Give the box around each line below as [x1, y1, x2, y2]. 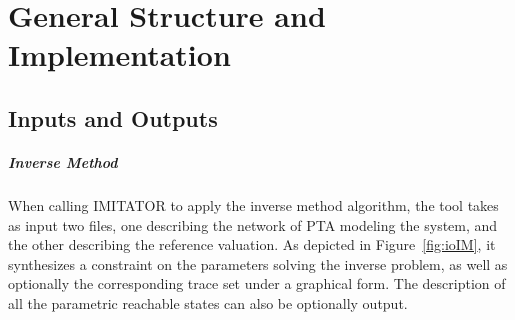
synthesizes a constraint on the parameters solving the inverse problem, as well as [8, 253, 508, 274]
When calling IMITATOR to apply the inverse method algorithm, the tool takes [8, 194, 499, 215]
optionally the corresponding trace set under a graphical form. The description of [8, 273, 506, 294]
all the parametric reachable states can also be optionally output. [8, 292, 408, 313]
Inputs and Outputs [8, 102, 218, 133]
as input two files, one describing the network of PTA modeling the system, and [8, 214, 498, 235]
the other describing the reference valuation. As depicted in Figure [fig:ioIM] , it [8, 234, 496, 255]
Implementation [8, 34, 231, 75]
